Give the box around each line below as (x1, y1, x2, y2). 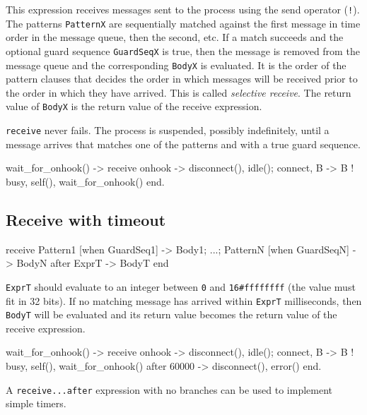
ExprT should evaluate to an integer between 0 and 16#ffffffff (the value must (6, 279, 356, 294)
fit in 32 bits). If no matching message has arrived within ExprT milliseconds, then (6, 293, 362, 308)
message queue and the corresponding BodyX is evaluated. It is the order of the (6, 57, 346, 72)
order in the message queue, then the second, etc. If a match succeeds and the (6, 30, 344, 44)
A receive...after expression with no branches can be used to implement (6, 382, 333, 397)
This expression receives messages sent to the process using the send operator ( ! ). (6, 2, 360, 16)
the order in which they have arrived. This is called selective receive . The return (6, 85, 351, 100)
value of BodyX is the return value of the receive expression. (6, 99, 262, 114)
